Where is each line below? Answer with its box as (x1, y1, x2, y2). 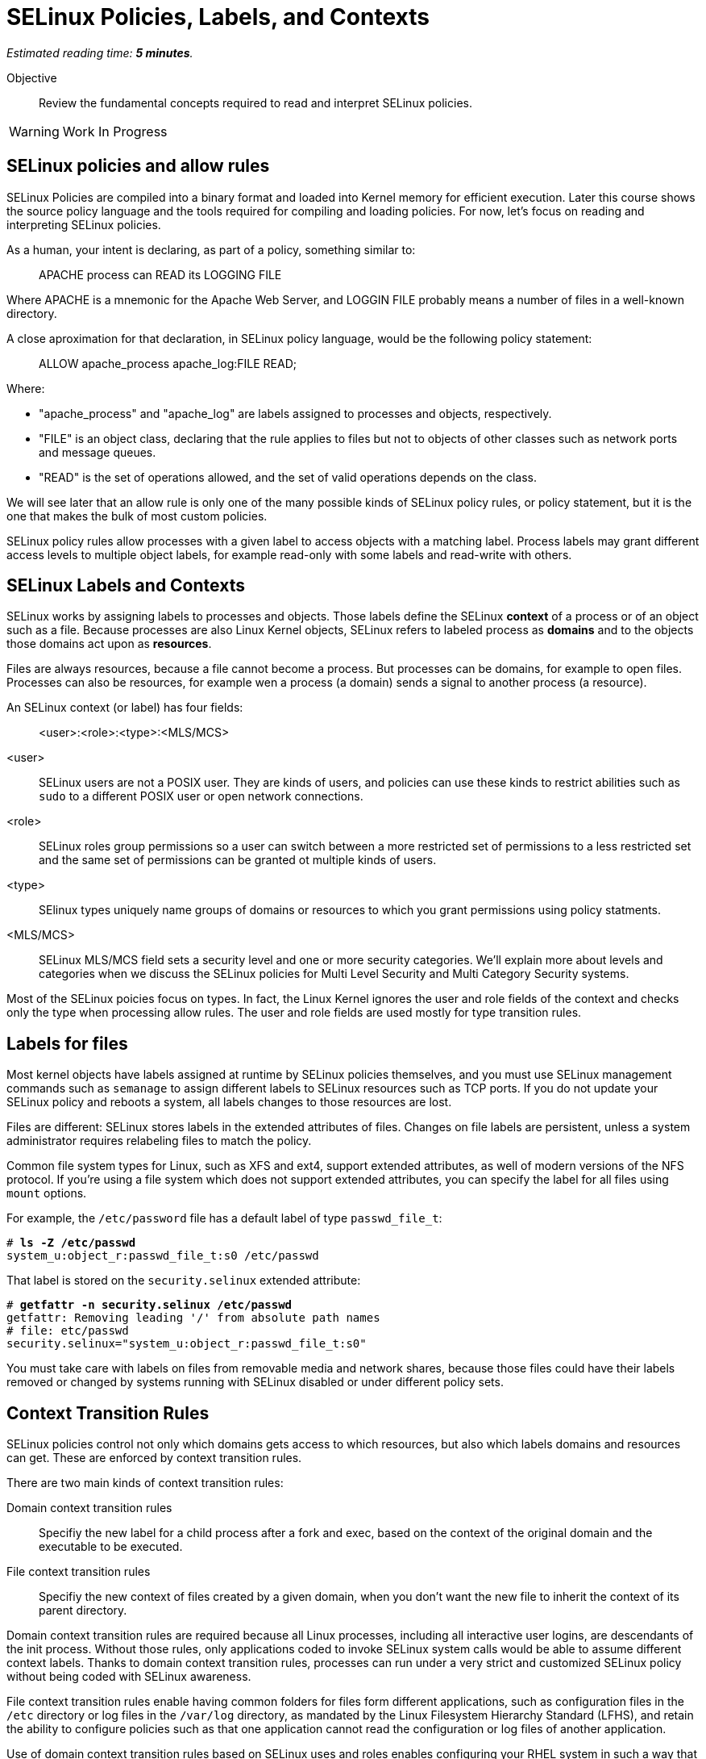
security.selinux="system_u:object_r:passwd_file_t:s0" (6, 1337, 367, 1351)
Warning (9, 123, 60, 140)
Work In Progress (62, 123, 168, 140)
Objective (6, 70, 57, 85)
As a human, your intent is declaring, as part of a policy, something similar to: (6, 242, 416, 257)
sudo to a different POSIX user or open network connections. (39, 789, 363, 804)
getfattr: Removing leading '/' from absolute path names (6, 1311, 380, 1325)
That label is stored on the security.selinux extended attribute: (6, 1273, 361, 1288)
